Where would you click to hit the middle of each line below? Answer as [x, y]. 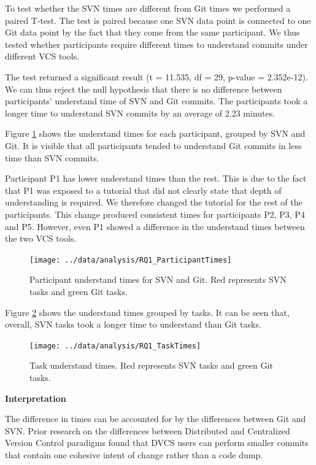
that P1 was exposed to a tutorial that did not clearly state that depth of [143, 190]
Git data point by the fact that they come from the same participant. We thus [152, 32]
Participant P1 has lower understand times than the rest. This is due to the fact [156, 178]
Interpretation [36, 398]
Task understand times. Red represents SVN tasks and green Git [151, 365]
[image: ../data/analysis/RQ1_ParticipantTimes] [131, 260]
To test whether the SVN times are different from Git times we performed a [148, 8]
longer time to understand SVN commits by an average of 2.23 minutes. [140, 113]
